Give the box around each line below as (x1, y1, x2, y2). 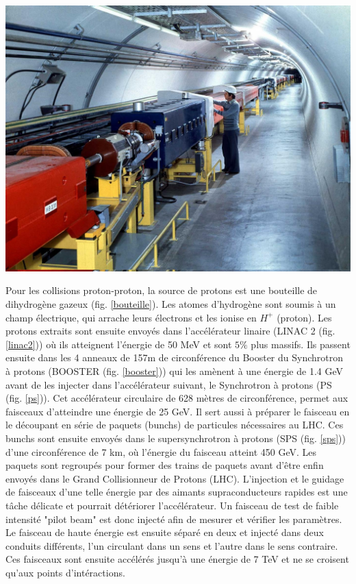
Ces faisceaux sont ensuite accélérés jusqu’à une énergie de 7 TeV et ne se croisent (5, 552, 349, 566)
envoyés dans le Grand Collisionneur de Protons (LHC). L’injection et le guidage (5, 471, 344, 485)
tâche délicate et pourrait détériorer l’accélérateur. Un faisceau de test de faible (5, 498, 339, 512)
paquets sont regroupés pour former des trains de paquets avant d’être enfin (5, 458, 324, 472)
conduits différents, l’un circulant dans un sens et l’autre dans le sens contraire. (5, 538, 338, 552)
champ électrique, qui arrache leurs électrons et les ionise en (5, 310, 257, 324)
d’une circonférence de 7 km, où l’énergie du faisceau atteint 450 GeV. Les (5, 444, 316, 459)
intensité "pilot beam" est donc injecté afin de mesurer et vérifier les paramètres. (5, 511, 342, 526)
